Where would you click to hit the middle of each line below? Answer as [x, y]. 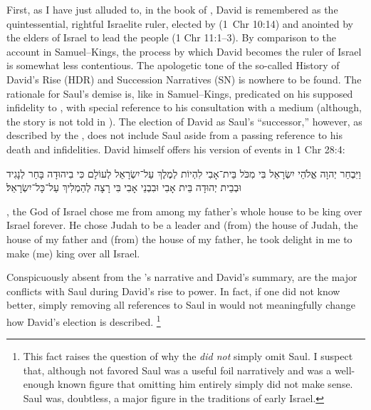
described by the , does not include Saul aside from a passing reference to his [174, 135]
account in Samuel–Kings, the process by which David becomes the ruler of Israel [184, 51]
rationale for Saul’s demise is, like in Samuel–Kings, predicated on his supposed [180, 93]
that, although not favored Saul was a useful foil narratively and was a [177, 370]
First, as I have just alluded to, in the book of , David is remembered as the [172, 9]
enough [39, 384]
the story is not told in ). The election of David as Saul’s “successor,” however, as [184, 121]
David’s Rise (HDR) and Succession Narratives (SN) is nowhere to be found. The [184, 79]
